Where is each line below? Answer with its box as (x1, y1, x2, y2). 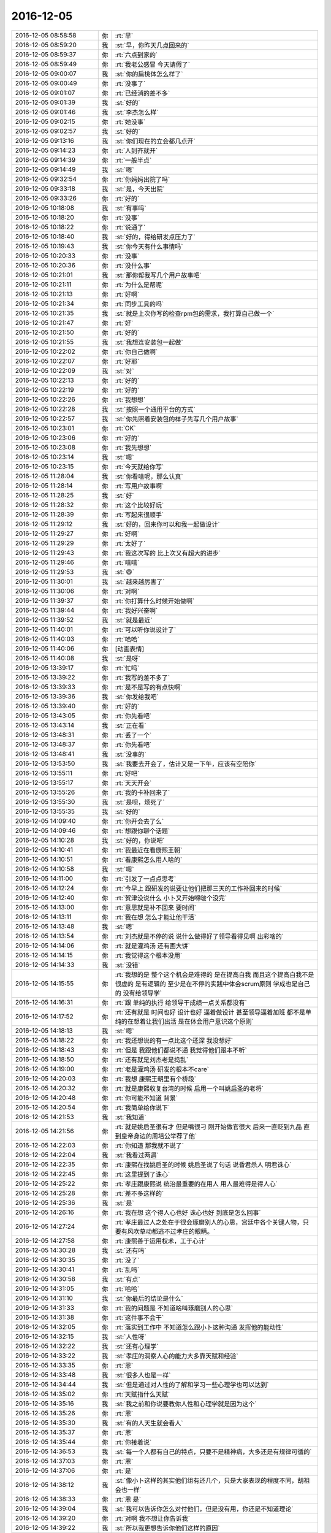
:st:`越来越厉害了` (115, 577, 165, 586)
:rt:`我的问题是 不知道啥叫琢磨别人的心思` (115, 1304, 234, 1312)
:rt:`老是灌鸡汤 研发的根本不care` (115, 1065, 210, 1073)
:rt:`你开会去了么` (115, 817, 164, 825)
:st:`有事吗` (115, 204, 146, 212)
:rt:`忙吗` (115, 663, 140, 672)
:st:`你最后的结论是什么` (115, 1294, 183, 1302)
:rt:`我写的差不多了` (115, 673, 170, 682)
